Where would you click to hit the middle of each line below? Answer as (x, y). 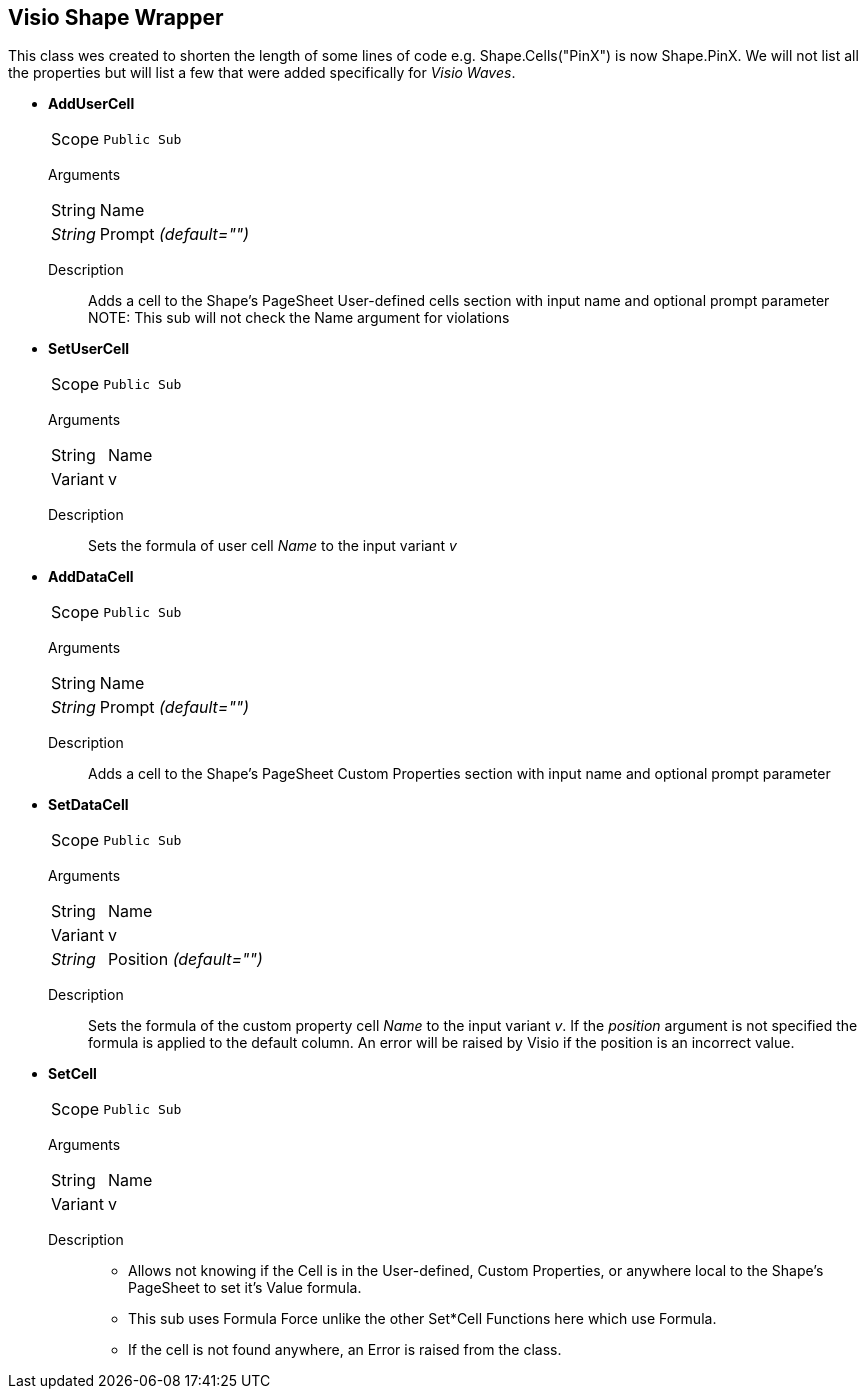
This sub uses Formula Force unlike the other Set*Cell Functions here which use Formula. (422, 1319)
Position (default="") (185, 959)
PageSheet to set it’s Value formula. (245, 1288)
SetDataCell (88, 805)
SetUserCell (89, 349)
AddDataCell (91, 577)
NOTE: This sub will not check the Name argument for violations (299, 318)
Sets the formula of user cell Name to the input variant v (272, 546)
